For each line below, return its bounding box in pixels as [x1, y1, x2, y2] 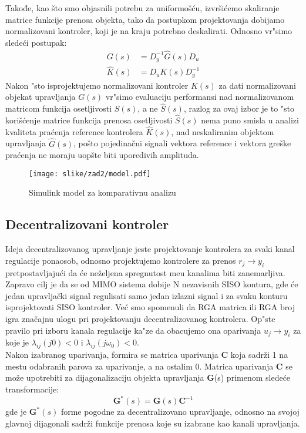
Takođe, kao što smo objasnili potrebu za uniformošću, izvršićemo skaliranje [5, 2, 280, 14]
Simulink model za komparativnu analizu [29, 186, 176, 199]
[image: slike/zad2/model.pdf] [29, 169, 151, 178]
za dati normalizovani [218, 79, 296, 91]
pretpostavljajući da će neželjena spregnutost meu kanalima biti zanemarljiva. [5, 266, 285, 278]
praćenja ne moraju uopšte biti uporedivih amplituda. [5, 149, 199, 161]
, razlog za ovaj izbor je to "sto [183, 102, 295, 115]
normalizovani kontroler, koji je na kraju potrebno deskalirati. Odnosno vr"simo [5, 25, 292, 37]
